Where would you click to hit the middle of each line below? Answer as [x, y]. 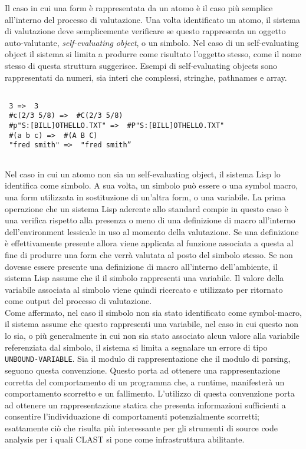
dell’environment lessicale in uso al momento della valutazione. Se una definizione [152, 231]
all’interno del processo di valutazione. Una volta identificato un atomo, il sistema [152, 19]
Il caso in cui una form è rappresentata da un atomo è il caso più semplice [139, 8]
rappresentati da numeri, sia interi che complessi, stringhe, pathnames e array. [146, 77]
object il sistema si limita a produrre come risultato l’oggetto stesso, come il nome [153, 54]
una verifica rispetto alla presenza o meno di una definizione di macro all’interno [150, 220]
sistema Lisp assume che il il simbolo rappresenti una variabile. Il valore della [144, 278]
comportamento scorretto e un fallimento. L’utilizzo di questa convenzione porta [150, 393]
